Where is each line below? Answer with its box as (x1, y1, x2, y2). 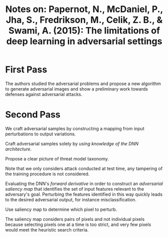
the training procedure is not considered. (5, 171, 90, 177)
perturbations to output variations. (5, 131, 76, 137)
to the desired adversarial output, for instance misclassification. (5, 196, 137, 202)
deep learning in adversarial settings (6, 36, 162, 47)
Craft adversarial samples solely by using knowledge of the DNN (5, 140, 139, 146)
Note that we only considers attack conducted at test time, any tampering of (5, 165, 163, 172)
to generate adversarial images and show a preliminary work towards (5, 86, 148, 92)
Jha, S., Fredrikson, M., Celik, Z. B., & (6, 14, 163, 26)
